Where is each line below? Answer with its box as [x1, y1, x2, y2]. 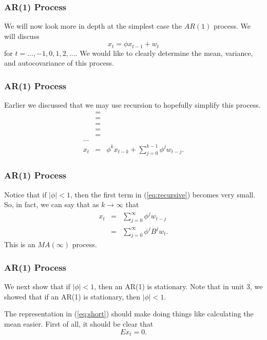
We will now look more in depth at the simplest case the [4, 21, 182, 31]
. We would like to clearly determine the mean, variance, [75, 47, 253, 58]
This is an [4, 239, 35, 250]
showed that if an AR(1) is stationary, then [4, 291, 140, 302]
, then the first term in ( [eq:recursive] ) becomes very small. [70, 189, 256, 199]
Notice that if [4, 189, 47, 199]
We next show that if [4, 281, 70, 292]
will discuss [4, 30, 40, 41]
